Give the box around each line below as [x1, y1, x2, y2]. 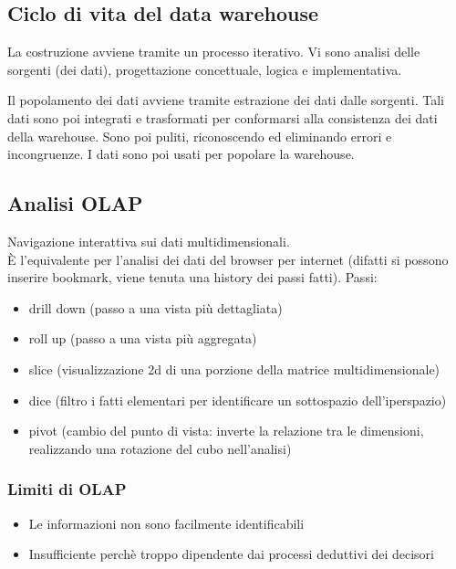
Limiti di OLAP [7, 478, 127, 501]
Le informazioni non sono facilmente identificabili [28, 513, 305, 532]
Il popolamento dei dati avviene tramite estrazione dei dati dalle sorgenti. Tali [7, 90, 444, 110]
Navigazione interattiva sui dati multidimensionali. [7, 231, 290, 250]
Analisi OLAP [7, 189, 143, 217]
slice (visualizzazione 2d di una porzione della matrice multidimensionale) [28, 359, 440, 378]
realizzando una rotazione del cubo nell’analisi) [28, 438, 292, 458]
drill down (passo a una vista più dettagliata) [28, 298, 283, 317]
